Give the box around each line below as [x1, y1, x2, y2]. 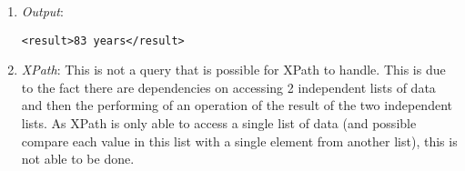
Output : [21, 2, 64, 20]
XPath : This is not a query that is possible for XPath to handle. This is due [21, 60, 446, 79]
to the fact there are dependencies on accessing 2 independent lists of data [21, 77, 436, 96]
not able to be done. [21, 149, 135, 168]
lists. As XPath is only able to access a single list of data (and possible [21, 114, 417, 133]
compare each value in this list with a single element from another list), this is [21, 131, 458, 150]
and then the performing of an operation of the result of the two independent [21, 96, 452, 115]
